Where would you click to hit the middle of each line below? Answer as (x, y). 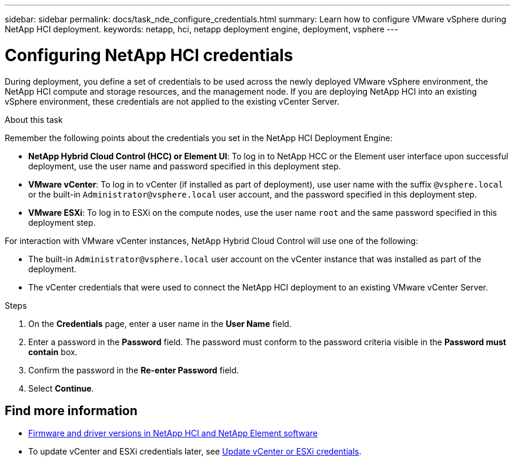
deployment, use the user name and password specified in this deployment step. (185, 166)
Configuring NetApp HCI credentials (149, 55)
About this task (34, 119)
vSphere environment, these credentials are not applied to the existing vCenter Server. (172, 101)
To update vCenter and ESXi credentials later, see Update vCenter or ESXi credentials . (195, 452)
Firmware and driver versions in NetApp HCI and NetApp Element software (173, 433)
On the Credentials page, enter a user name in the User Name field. (160, 323)
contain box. (53, 352)
